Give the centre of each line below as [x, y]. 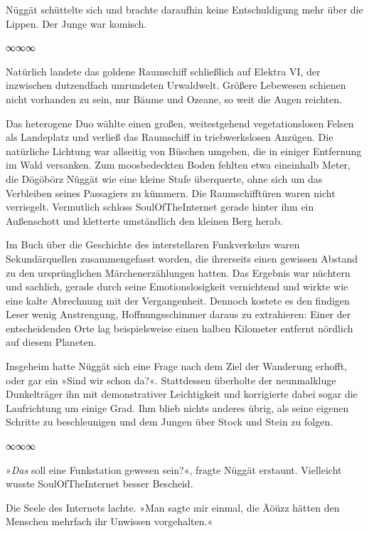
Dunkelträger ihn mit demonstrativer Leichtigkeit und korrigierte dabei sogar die [182, 394]
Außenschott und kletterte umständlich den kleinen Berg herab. [144, 220]
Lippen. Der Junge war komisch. [76, 23]
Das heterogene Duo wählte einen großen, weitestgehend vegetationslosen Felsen [180, 123]
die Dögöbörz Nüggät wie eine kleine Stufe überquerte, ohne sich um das [164, 178]
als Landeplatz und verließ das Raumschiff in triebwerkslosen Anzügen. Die [170, 137]
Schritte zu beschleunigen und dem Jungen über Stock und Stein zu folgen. [170, 422]
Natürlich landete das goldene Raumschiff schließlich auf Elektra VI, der [163, 71]
